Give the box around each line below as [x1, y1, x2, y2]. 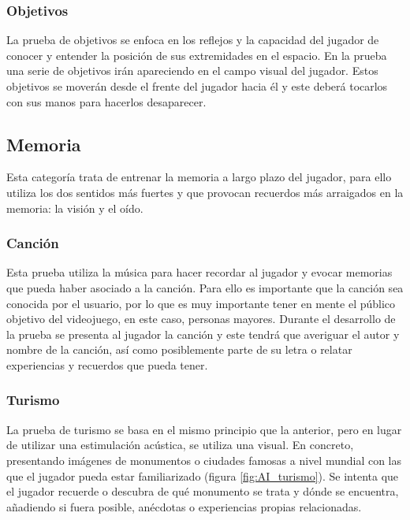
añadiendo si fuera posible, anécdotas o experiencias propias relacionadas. [6, 498, 362, 514]
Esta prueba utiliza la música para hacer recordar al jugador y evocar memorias [6, 264, 393, 280]
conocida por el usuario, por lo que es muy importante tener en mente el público [6, 295, 396, 311]
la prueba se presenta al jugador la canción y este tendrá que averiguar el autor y [6, 325, 400, 342]
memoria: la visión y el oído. [6, 199, 143, 216]
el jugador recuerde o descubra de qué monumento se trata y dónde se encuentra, [6, 483, 399, 500]
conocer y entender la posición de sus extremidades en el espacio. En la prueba [6, 46, 387, 63]
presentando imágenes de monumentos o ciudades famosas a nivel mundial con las [6, 451, 402, 468]
